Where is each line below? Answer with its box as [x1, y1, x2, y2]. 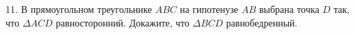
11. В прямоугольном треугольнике [6, 2, 152, 16]
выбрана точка [258, 2, 320, 16]
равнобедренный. [226, 15, 298, 29]
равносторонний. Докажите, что [56, 15, 190, 29]
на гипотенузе [180, 2, 239, 16]
